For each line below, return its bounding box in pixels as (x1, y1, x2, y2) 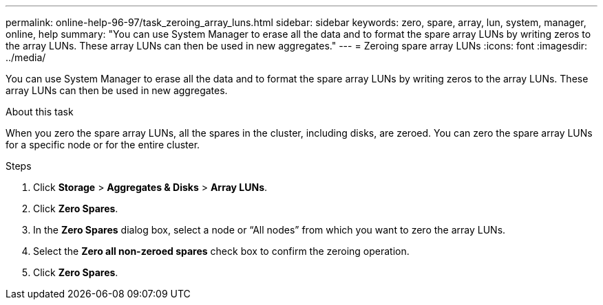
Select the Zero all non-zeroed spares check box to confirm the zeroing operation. (33, 245, 410, 257)
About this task (6, 106, 74, 117)
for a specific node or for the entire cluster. (6, 139, 200, 150)
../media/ (6, 52, 46, 63)
